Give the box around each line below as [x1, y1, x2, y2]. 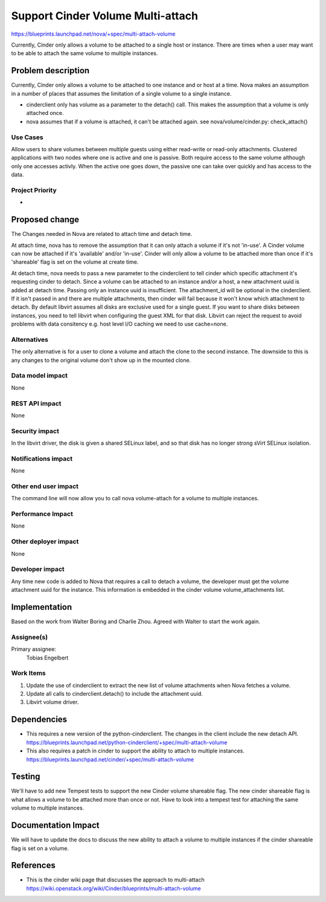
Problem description [11, 65, 90, 76]
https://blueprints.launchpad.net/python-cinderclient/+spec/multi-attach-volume [26, 739, 228, 746]
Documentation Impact [11, 820, 100, 831]
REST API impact [11, 399, 62, 408]
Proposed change [11, 215, 80, 225]
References [11, 860, 56, 871]
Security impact [11, 426, 60, 435]
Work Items [11, 669, 46, 678]
